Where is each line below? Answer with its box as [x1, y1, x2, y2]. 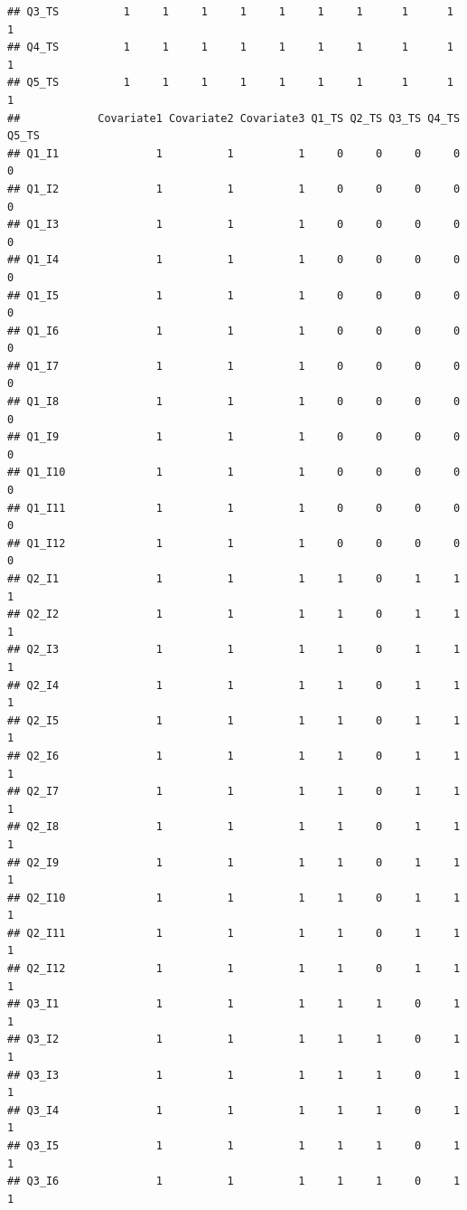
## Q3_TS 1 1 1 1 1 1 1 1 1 [7, 5, 453, 18]
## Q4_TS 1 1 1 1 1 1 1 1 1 [7, 41, 453, 54]
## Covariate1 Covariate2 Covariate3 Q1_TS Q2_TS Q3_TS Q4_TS [7, 111, 461, 125]
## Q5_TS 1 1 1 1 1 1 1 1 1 [7, 76, 453, 90]
